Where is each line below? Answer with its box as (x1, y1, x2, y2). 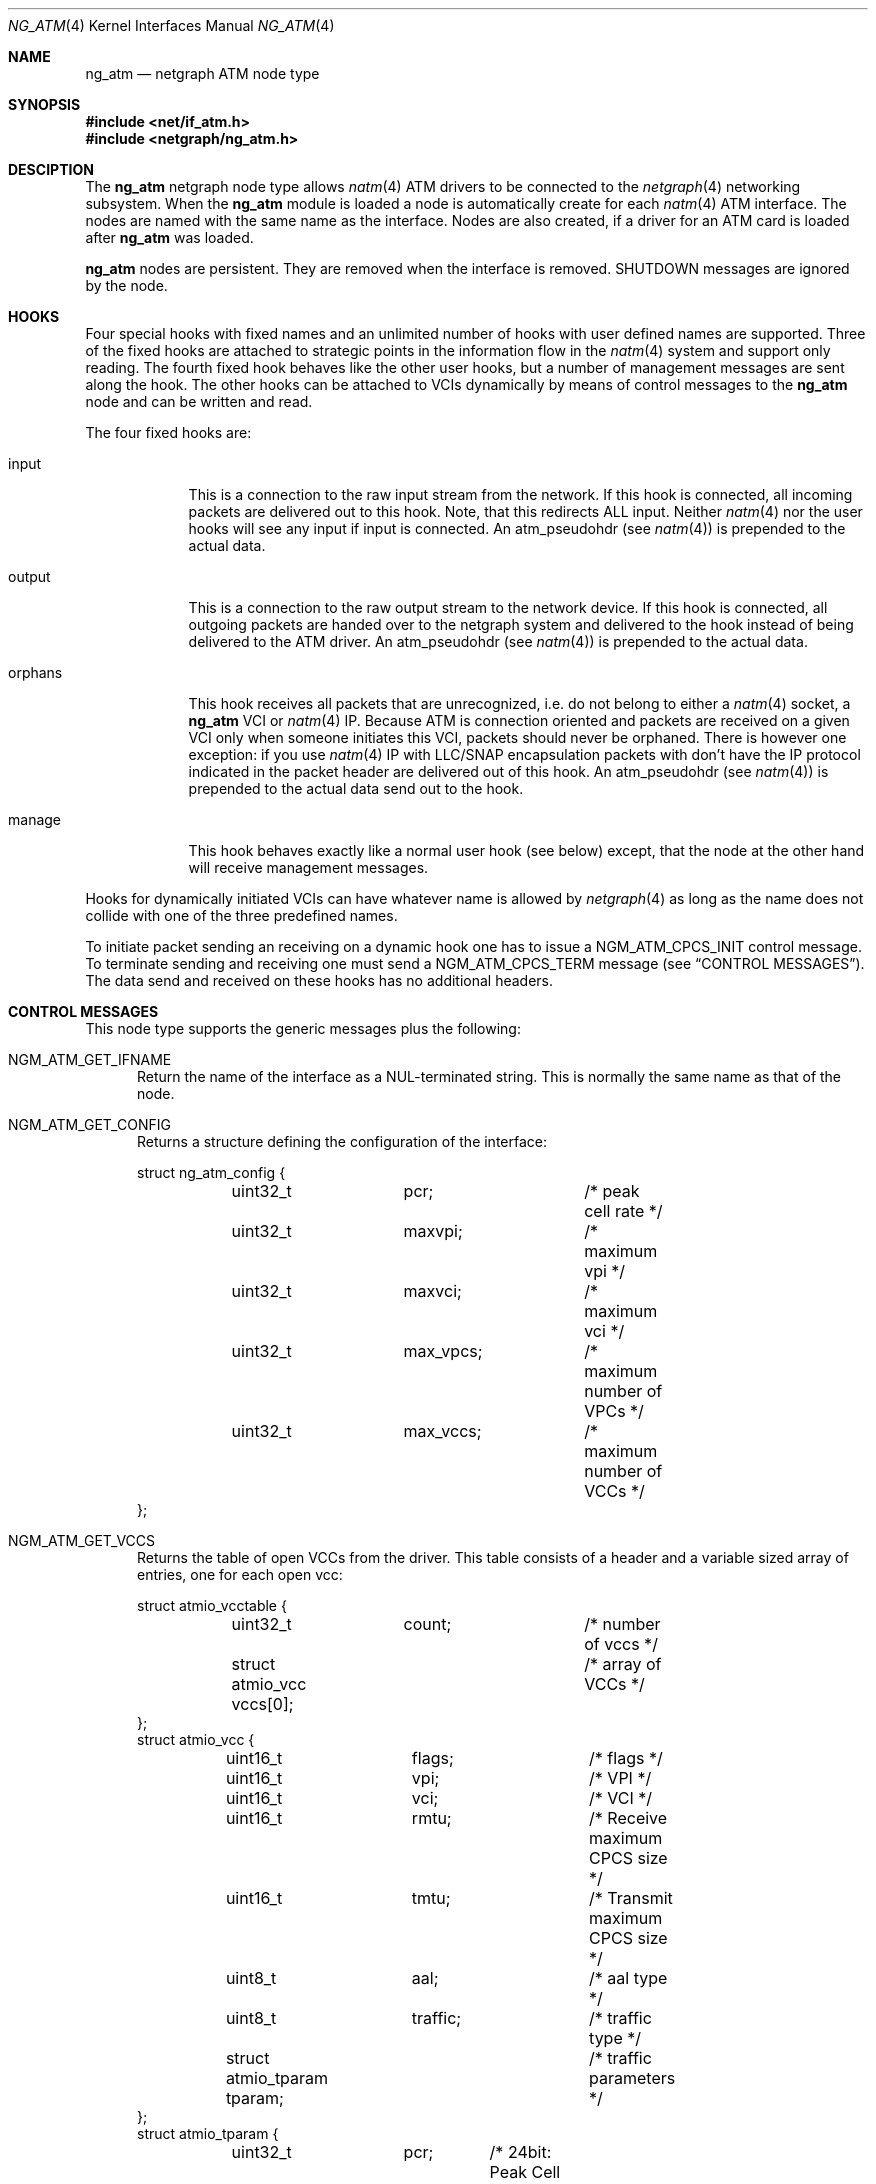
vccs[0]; (231, 1694, 294, 1714)
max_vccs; (403, 1421, 482, 1441)
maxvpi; (403, 1221, 463, 1241)
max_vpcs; (403, 1341, 483, 1361)
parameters (589, 2068, 676, 2088)
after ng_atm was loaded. (85, 229, 254, 246)
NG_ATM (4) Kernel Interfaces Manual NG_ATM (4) (8, 17, 335, 34)
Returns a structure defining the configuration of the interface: (137, 1133, 547, 1150)
